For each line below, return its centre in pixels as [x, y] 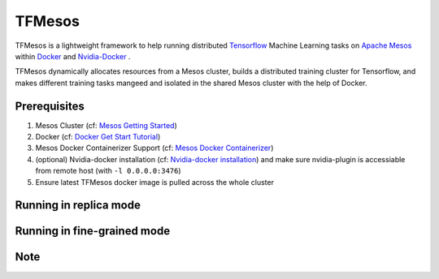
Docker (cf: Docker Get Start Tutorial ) [98, 137]
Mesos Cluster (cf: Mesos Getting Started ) [106, 125]
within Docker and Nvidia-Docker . [73, 56]
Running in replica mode [78, 206]
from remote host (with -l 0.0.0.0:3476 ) [109, 171]
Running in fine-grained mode [93, 231]
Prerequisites [50, 106]
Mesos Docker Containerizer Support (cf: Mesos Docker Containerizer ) [154, 148]
